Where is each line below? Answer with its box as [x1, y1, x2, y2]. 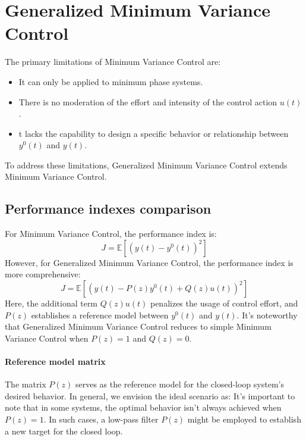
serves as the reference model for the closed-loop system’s [75, 378, 284, 390]
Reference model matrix [5, 355, 106, 368]
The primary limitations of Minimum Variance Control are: [5, 55, 221, 68]
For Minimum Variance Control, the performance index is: [5, 227, 217, 240]
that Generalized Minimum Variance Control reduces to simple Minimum [5, 320, 272, 333]
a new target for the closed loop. [5, 424, 123, 437]
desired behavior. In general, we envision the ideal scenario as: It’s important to [5, 389, 295, 402]
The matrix [5, 378, 46, 390]
